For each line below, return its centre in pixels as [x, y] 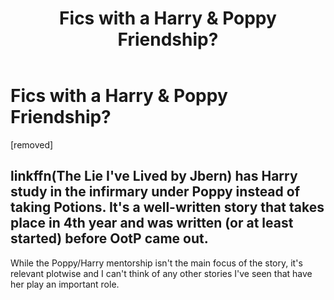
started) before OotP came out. [109, 238]
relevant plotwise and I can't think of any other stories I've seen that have [161, 273]
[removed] [32, 144]
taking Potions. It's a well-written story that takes [167, 207]
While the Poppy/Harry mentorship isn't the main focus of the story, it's [156, 263]
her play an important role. [65, 284]
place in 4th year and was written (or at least [152, 223]
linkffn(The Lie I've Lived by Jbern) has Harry [154, 176]
